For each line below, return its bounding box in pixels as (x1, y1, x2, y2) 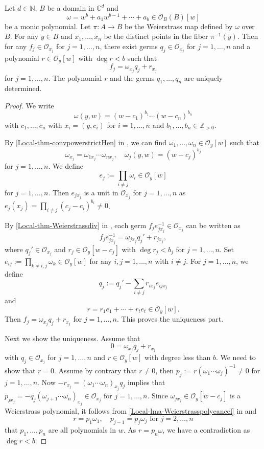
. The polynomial (48, 72, 102, 83)
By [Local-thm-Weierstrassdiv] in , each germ (5, 219, 147, 230)
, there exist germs (100, 40, 158, 51)
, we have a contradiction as (162, 424, 250, 435)
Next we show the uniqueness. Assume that (5, 332, 140, 343)
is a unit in (84, 187, 118, 197)
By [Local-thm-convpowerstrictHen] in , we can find (5, 137, 167, 147)
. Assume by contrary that (54, 365, 137, 375)
